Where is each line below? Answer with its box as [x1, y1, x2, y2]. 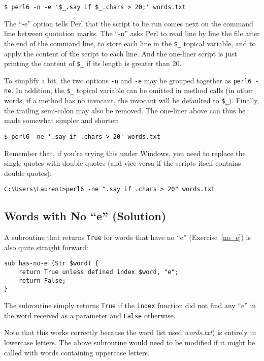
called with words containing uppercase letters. [4, 347, 150, 357]
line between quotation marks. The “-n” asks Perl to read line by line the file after [4, 28, 260, 39]
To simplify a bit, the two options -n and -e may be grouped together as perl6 [4, 75, 252, 85]
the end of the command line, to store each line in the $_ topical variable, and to [4, 38, 256, 48]
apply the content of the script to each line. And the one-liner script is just [4, 48, 237, 58]
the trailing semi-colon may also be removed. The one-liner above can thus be [4, 105, 246, 115]
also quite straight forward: [4, 242, 88, 252]
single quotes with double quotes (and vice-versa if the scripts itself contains [4, 158, 241, 168]
